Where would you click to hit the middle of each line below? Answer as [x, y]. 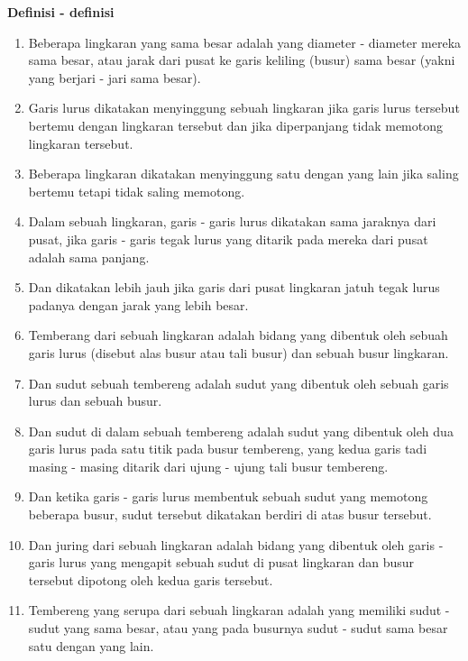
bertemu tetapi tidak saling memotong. [137, 191]
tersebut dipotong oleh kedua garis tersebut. [151, 579]
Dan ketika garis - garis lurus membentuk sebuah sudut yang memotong [228, 496]
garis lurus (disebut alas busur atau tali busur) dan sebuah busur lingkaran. [239, 352]
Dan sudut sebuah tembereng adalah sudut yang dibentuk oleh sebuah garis [239, 383]
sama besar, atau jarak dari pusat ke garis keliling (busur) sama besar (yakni [242, 60]
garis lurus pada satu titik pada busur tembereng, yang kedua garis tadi [228, 449]
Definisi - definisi [61, 12]
